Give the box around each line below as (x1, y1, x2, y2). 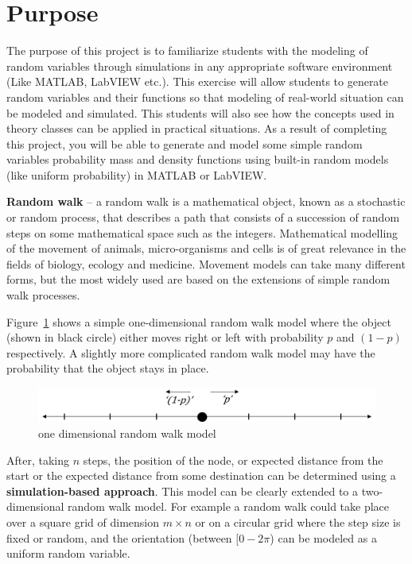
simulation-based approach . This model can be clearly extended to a (6, 482, 359, 499)
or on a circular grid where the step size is (195, 514, 401, 531)
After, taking (6, 451, 70, 468)
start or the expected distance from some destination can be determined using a (6, 467, 396, 484)
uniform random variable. (6, 545, 130, 562)
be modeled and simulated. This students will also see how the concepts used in (6, 104, 395, 121)
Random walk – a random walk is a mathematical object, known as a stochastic (6, 193, 406, 210)
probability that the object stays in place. (6, 360, 209, 377)
